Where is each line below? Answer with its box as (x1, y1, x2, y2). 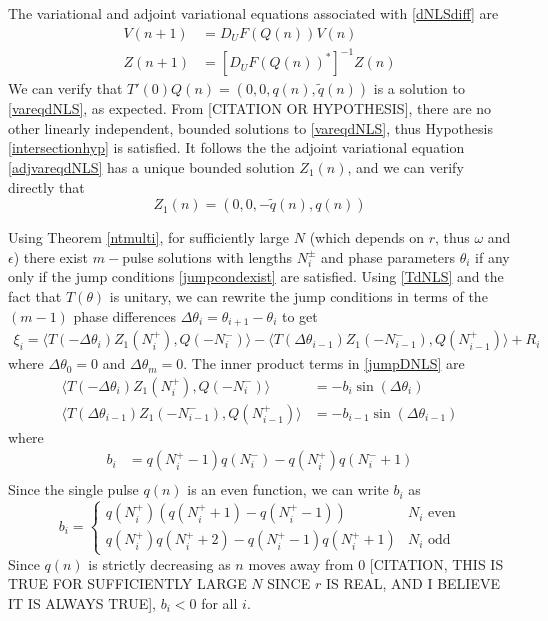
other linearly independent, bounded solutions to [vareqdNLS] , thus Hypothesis (8, 117, 493, 138)
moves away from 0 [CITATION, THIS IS (248, 553, 504, 574)
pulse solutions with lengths (122, 246, 293, 267)
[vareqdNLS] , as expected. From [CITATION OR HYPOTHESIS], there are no (8, 98, 492, 119)
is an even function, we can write (187, 479, 389, 500)
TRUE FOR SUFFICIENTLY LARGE (8, 573, 247, 594)
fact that (8, 286, 62, 307)
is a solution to (373, 78, 465, 99)
